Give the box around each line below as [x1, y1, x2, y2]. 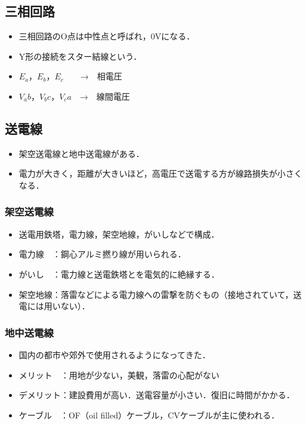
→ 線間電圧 [79, 90, 130, 102]
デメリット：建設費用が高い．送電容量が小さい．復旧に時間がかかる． [18, 389, 295, 401]
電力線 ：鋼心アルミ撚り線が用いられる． [18, 248, 186, 260]
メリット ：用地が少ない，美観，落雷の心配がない [18, 368, 220, 381]
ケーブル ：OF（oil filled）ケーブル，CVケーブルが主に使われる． [18, 408, 280, 421]
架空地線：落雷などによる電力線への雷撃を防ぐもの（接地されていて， [18, 288, 293, 300]
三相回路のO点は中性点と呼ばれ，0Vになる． [18, 30, 195, 42]
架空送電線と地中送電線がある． [18, 147, 144, 159]
